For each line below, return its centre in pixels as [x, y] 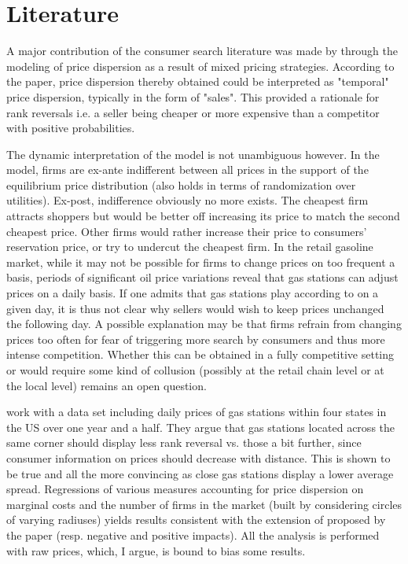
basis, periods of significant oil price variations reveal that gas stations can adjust [202, 277]
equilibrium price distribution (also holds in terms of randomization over [181, 184]
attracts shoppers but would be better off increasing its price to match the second [203, 216]
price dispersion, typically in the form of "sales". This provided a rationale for [193, 96]
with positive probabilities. [71, 128]
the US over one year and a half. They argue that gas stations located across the [201, 427]
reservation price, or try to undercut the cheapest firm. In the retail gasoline [190, 247]
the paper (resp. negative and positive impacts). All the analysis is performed [193, 535]
